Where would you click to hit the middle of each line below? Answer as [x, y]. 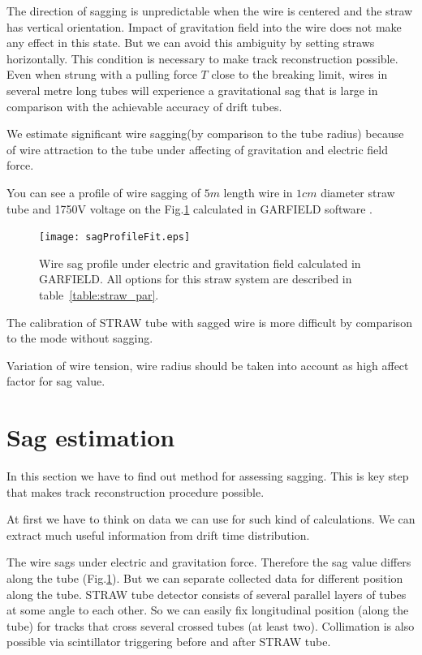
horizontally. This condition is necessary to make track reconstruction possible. [202, 58]
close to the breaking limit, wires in [299, 74]
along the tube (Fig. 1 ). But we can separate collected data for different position [205, 578]
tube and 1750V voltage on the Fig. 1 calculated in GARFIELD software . [189, 208]
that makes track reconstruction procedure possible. [136, 491]
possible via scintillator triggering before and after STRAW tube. [169, 642]
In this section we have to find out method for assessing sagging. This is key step [208, 476]
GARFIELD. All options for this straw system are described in [196, 279]
